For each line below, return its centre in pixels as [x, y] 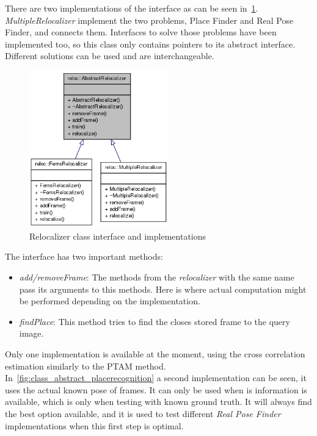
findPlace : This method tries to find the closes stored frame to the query [155, 321]
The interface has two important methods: [84, 256]
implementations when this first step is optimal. [94, 425]
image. [31, 333]
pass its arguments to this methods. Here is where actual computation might [163, 289]
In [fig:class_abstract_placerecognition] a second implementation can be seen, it [156, 378]
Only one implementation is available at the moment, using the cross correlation [155, 353]
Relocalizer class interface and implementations [118, 236]
